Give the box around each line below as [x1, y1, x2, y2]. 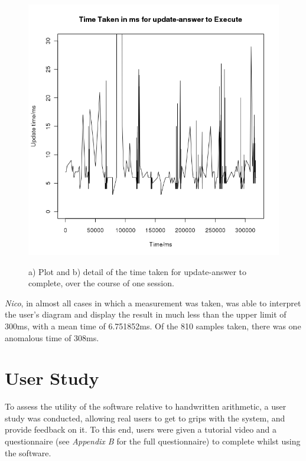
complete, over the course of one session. [28, 277, 174, 289]
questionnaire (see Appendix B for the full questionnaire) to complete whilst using [5, 435, 301, 447]
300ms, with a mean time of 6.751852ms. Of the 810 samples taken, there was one [5, 319, 301, 332]
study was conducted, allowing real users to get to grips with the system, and [5, 411, 285, 424]
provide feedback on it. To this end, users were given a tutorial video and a [5, 423, 277, 436]
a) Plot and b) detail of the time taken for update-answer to [28, 265, 247, 277]
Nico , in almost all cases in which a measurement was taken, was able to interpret [5, 296, 301, 309]
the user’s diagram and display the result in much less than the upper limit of [5, 308, 287, 321]
